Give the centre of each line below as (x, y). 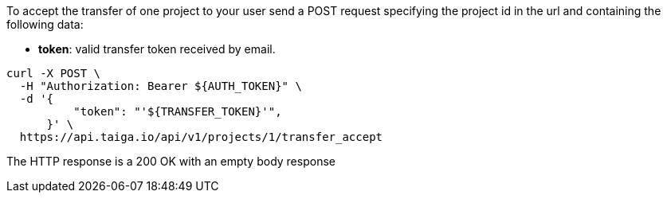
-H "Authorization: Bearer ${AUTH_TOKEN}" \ (161, 86)
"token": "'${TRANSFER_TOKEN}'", (178, 111)
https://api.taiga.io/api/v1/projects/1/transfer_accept (201, 137)
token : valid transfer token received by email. (157, 49)
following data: (45, 24)
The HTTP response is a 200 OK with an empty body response (171, 161)
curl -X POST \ (54, 73)
